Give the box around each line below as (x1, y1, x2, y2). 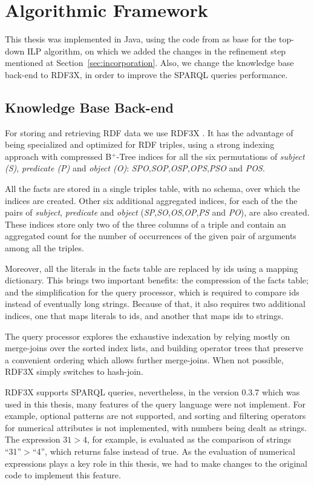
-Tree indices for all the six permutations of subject (116, 150, 305, 162)
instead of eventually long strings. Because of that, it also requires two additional (5, 297, 306, 310)
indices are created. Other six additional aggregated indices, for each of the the (5, 194, 298, 206)
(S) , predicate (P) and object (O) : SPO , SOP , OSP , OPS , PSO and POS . (5, 162, 265, 174)
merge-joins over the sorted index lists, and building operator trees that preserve (5, 341, 304, 354)
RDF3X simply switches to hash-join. (5, 365, 143, 378)
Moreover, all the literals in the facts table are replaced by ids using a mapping (5, 262, 298, 274)
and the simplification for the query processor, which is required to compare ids (5, 285, 299, 298)
